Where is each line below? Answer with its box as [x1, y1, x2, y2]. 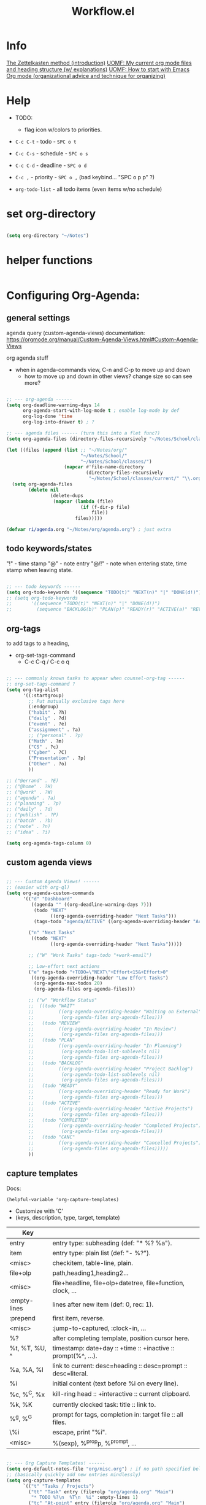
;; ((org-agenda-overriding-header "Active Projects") [28, 1105, 193, 1112]
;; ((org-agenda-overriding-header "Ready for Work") [28, 1088, 191, 1095]
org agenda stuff [6, 354, 49, 362]
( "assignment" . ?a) [28, 726, 81, 733]
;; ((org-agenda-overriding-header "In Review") [28, 1026, 177, 1032]
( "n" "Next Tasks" [28, 930, 75, 936]
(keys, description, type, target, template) [15, 1213, 121, 1221]
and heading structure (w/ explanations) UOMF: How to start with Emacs [6, 66, 190, 73]
